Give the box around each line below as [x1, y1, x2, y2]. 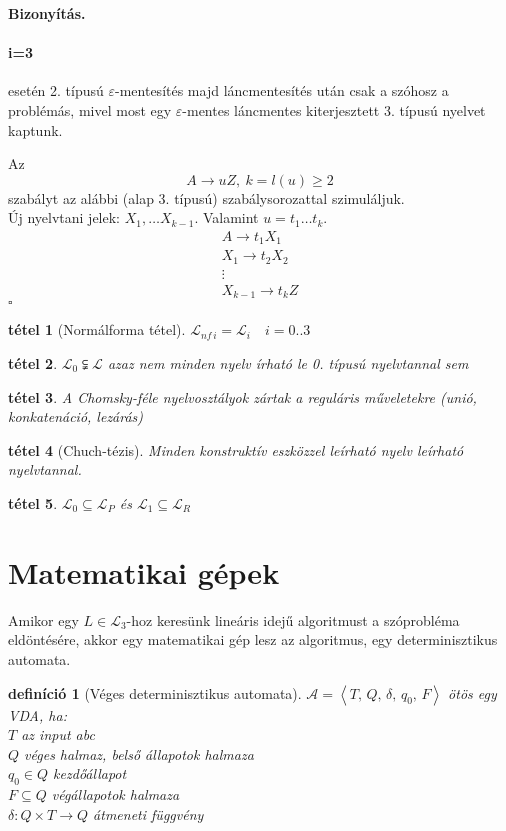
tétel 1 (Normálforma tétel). [8, 319, 186, 340]
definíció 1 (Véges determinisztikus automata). [8, 682, 302, 703]
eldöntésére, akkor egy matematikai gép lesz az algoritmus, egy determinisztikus [8, 629, 498, 650]
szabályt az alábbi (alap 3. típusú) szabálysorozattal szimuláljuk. [8, 187, 405, 208]
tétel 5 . [8, 493, 58, 513]
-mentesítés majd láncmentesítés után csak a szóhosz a [115, 80, 449, 101]
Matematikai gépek [8, 551, 280, 592]
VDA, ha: [8, 704, 67, 725]
